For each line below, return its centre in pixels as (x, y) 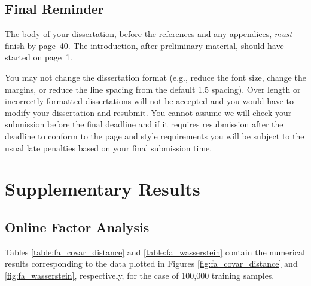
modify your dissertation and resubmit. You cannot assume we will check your (148, 112)
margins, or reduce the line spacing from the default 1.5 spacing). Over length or (153, 89)
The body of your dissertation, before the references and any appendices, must (149, 34)
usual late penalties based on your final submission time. (109, 147)
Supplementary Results (103, 189)
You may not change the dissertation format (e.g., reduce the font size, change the (155, 77)
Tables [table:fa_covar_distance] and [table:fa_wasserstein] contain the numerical (155, 252)
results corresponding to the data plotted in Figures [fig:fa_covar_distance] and (151, 264)
